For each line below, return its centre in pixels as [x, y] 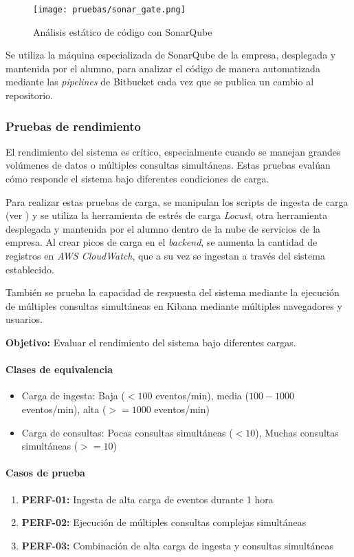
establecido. [30, 269]
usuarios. [24, 319]
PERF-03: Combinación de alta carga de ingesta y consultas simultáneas [177, 545]
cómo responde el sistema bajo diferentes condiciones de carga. [137, 179]
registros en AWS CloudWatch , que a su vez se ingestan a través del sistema [165, 255]
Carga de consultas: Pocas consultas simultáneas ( [127, 432]
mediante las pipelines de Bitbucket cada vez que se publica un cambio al [160, 82]
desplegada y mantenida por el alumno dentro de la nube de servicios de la [163, 228]
